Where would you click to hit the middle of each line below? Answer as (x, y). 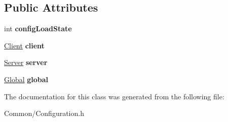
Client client (24, 45)
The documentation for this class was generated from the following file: (114, 96)
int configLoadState (38, 28)
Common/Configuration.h (44, 113)
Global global (26, 79)
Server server (26, 62)
